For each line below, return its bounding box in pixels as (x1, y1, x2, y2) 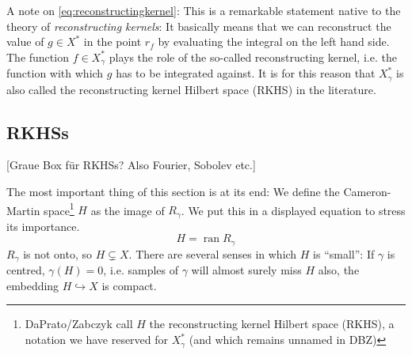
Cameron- (343, 183, 391, 200)
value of (6, 33, 44, 50)
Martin (6, 202, 40, 218)
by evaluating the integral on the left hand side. (158, 33, 390, 50)
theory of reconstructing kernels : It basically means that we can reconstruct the (6, 17, 391, 34)
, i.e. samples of (103, 262, 178, 278)
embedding (6, 277, 59, 293)
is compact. (101, 277, 157, 293)
